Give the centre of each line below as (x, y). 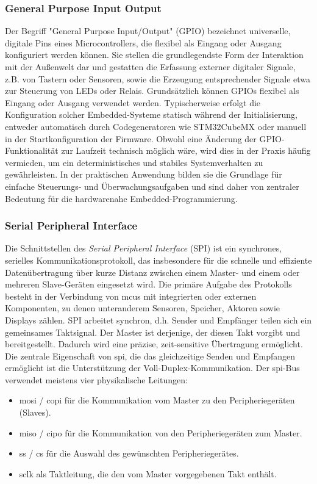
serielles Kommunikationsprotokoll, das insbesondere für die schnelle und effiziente (158, 260)
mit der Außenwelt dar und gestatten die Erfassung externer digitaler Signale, (150, 67)
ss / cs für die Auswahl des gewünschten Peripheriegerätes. (129, 453)
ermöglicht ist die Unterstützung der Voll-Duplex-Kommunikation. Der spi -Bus (152, 368)
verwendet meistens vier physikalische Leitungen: (97, 379)
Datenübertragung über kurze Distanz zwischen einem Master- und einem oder (152, 272)
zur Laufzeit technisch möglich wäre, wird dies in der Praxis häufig (186, 150)
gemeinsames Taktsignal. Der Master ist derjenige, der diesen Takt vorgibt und (153, 332)
